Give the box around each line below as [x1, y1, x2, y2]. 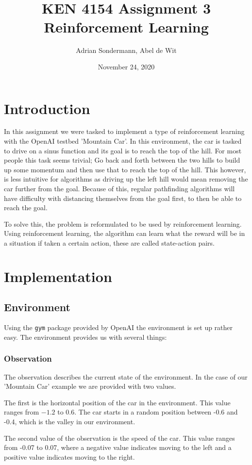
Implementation [4, 266, 112, 286]
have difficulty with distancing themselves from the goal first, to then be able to [4, 193, 242, 203]
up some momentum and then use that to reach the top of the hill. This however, [4, 164, 246, 174]
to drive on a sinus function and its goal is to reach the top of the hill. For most [4, 145, 242, 155]
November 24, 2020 [98, 61, 155, 71]
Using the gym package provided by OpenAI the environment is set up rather [4, 322, 233, 332]
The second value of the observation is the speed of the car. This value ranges [4, 432, 235, 443]
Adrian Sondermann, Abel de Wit [76, 45, 177, 55]
